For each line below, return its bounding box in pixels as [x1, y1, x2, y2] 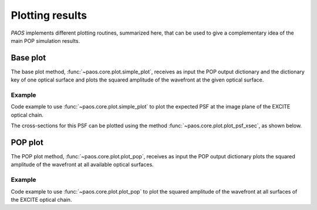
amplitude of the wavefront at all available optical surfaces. [11, 161, 154, 168]
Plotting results [11, 9, 87, 22]
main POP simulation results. [11, 37, 80, 44]
